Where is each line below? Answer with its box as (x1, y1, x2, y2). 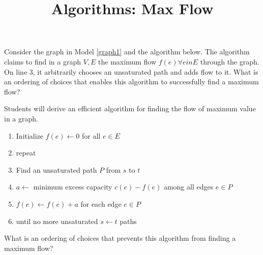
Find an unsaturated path (16, 164, 97, 175)
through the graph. (200, 56, 259, 67)
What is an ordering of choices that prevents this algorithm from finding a (4, 233, 236, 243)
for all (82, 130, 101, 141)
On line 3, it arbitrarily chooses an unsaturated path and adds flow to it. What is (4, 66, 258, 77)
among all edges (163, 181, 214, 192)
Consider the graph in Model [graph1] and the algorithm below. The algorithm (4, 46, 250, 57)
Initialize (16, 130, 44, 141)
